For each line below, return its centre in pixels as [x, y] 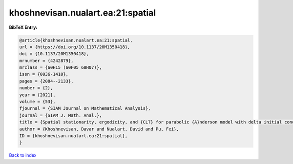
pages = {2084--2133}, [46, 81]
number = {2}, [36, 88]
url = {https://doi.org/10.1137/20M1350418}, [75, 47]
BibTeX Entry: [23, 27]
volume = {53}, [37, 102]
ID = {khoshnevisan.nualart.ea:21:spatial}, [73, 136]
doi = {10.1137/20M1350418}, [54, 54]
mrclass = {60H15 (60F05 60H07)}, [61, 68]
